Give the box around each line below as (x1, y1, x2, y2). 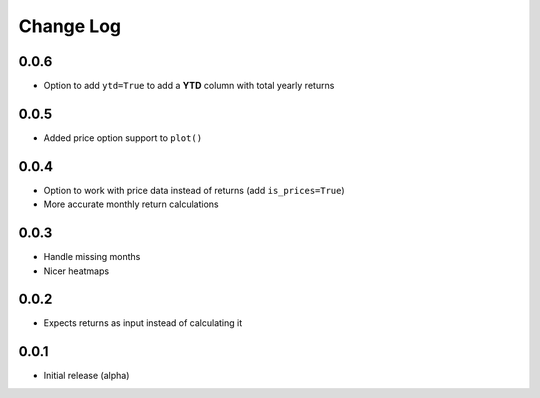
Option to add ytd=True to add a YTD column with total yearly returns (43, 80, 335, 92)
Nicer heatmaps (43, 265, 110, 277)
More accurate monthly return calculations (43, 198, 219, 210)
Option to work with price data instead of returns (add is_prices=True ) (43, 184, 345, 196)
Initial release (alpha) (43, 370, 130, 382)
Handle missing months (43, 251, 141, 263)
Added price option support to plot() (43, 131, 203, 144)
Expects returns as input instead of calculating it (43, 317, 243, 329)
